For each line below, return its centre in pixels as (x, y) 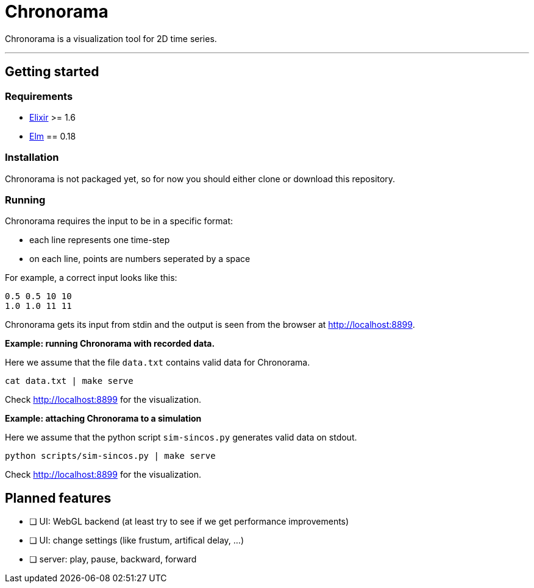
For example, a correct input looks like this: (91, 278)
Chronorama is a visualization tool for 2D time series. (111, 38)
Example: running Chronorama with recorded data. (110, 344)
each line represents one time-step (100, 240)
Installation (32, 158)
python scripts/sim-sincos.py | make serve (110, 456)
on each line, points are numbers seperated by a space (140, 259)
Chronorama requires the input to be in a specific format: (119, 221)
